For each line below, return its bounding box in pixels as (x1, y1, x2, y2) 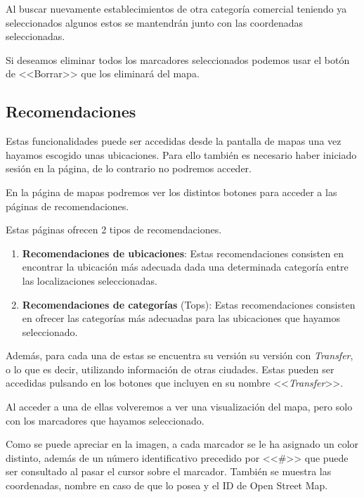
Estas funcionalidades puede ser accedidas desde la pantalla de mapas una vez (6, 134, 342, 148)
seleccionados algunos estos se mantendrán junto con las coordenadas (6, 15, 303, 30)
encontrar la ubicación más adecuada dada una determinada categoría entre (22, 259, 349, 274)
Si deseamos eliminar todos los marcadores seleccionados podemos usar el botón (6, 52, 350, 67)
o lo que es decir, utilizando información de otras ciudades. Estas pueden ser (6, 361, 334, 376)
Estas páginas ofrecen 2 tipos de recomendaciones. (6, 222, 222, 237)
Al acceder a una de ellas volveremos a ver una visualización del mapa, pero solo (6, 399, 353, 414)
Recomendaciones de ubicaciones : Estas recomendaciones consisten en (22, 245, 344, 260)
